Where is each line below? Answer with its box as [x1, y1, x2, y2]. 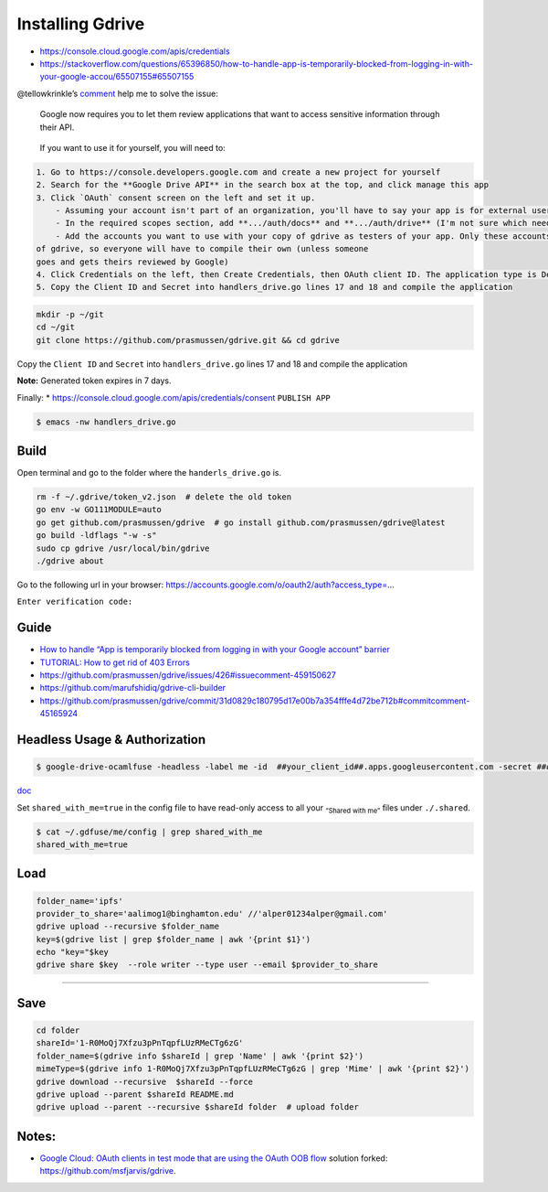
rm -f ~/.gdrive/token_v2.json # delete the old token [36, 491, 292, 502]
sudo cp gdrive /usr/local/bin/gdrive [36, 542, 210, 553]
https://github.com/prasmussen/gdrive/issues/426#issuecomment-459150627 [39, 670, 337, 681]
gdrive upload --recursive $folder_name [36, 921, 219, 932]
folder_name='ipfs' [36, 896, 123, 906]
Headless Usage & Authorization [16, 732, 206, 747]
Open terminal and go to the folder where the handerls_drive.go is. [16, 467, 282, 478]
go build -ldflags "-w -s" [36, 531, 157, 541]
